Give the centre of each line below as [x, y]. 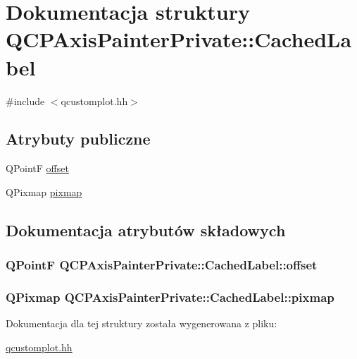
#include [25, 101]
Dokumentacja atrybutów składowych [146, 230]
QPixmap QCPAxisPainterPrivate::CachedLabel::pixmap [170, 297]
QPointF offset [37, 168]
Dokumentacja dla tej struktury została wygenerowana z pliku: [142, 323]
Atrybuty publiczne [78, 139]
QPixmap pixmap [44, 191]
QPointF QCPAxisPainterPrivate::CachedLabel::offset [162, 265]
